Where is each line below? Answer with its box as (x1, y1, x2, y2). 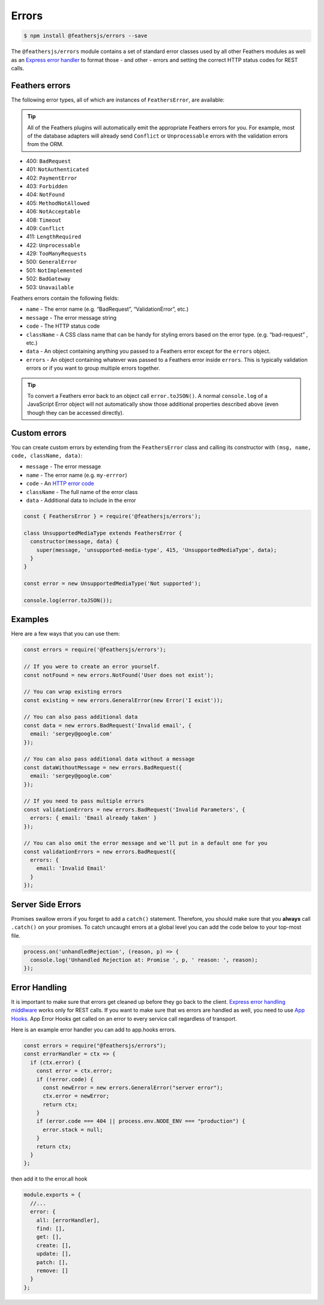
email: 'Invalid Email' (36, 865, 106, 872)
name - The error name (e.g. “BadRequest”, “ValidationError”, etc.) (26, 305, 189, 313)
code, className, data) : (11, 452, 83, 459)
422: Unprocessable (26, 241, 80, 249)
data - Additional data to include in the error (26, 497, 136, 504)
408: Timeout (26, 216, 62, 224)
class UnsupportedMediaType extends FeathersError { (23, 530, 182, 536)
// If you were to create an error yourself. (23, 663, 160, 670)
